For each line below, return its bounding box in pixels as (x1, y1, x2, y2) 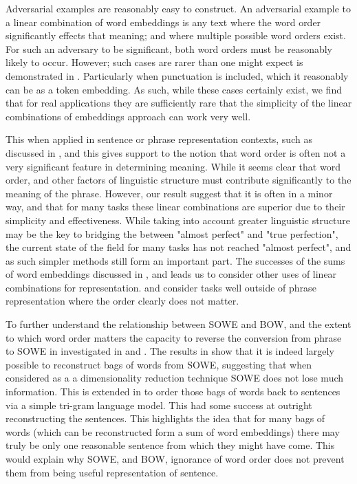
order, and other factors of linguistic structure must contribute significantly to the (6, 173, 351, 187)
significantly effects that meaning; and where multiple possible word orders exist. (6, 28, 346, 43)
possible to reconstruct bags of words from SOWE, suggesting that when (6, 357, 312, 371)
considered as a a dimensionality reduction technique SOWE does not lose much (6, 371, 344, 385)
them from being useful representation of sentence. (6, 465, 219, 479)
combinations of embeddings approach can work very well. (6, 109, 251, 123)
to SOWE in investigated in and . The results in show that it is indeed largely (6, 344, 334, 358)
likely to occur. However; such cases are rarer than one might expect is (6, 55, 303, 69)
